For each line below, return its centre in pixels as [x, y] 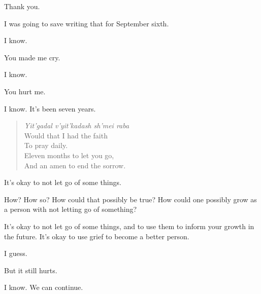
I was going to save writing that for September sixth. [87, 23]
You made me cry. [32, 57]
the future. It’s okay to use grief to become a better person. [97, 236]
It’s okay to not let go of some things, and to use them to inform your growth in [129, 226]
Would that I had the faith [66, 135]
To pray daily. [46, 145]
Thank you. [22, 6]
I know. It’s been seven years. [50, 108]
